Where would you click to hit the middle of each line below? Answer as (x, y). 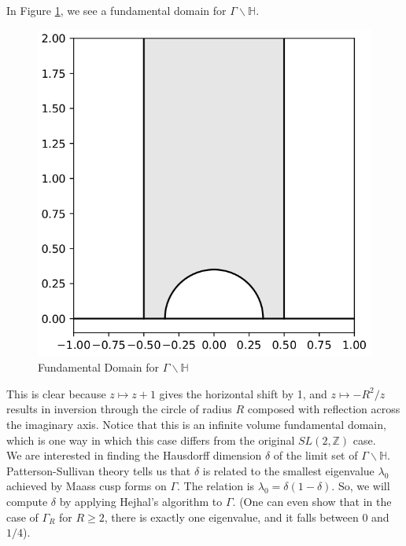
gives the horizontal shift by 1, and (243, 393)
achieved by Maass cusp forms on (87, 486)
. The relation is (216, 486)
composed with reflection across (324, 409)
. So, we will (361, 486)
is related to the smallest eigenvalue (288, 470)
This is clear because (56, 393)
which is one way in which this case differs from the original (151, 440)
